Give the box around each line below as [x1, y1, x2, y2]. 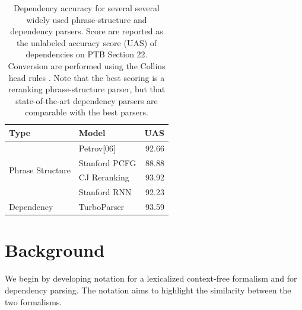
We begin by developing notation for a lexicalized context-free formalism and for [5, 272, 297, 285]
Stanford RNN [78, 186, 132, 198]
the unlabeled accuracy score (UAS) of [16, 36, 157, 49]
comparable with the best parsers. [25, 106, 148, 118]
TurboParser [78, 201, 125, 213]
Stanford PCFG [78, 156, 136, 169]
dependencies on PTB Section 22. [26, 48, 148, 60]
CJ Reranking [78, 171, 129, 183]
